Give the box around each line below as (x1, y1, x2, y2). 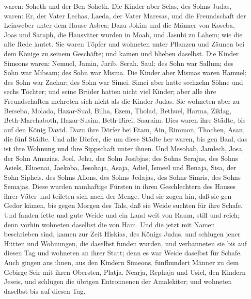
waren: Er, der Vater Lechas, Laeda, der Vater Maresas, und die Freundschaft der (4, 10, 246, 20)
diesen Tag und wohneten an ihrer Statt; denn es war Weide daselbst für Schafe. (4, 248, 242, 258)
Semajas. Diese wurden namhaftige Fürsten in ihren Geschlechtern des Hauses (4, 181, 236, 191)
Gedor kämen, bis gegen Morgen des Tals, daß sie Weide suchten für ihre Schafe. (4, 200, 243, 210)
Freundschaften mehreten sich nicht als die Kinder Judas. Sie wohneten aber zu (4, 95, 240, 106)
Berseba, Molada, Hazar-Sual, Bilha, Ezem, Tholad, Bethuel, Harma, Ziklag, (4, 105, 232, 115)
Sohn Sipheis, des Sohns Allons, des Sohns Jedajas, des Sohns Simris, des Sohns (4, 172, 241, 182)
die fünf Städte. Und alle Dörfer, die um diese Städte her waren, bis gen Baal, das (4, 134, 248, 144)
